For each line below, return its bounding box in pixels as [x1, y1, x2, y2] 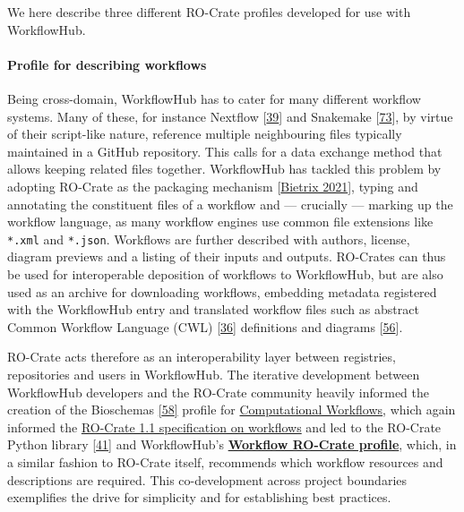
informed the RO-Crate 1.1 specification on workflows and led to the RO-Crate [7, 417, 442, 436]
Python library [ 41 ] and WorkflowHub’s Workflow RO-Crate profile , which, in [7, 435, 457, 454]
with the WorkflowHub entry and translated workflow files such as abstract [7, 300, 419, 319]
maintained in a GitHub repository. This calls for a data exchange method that [7, 141, 443, 160]
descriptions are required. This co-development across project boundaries [7, 470, 408, 489]
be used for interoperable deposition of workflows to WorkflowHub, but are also [7, 264, 443, 283]
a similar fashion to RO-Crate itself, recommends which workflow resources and [7, 452, 443, 471]
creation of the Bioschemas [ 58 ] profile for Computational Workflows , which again [7, 400, 456, 419]
